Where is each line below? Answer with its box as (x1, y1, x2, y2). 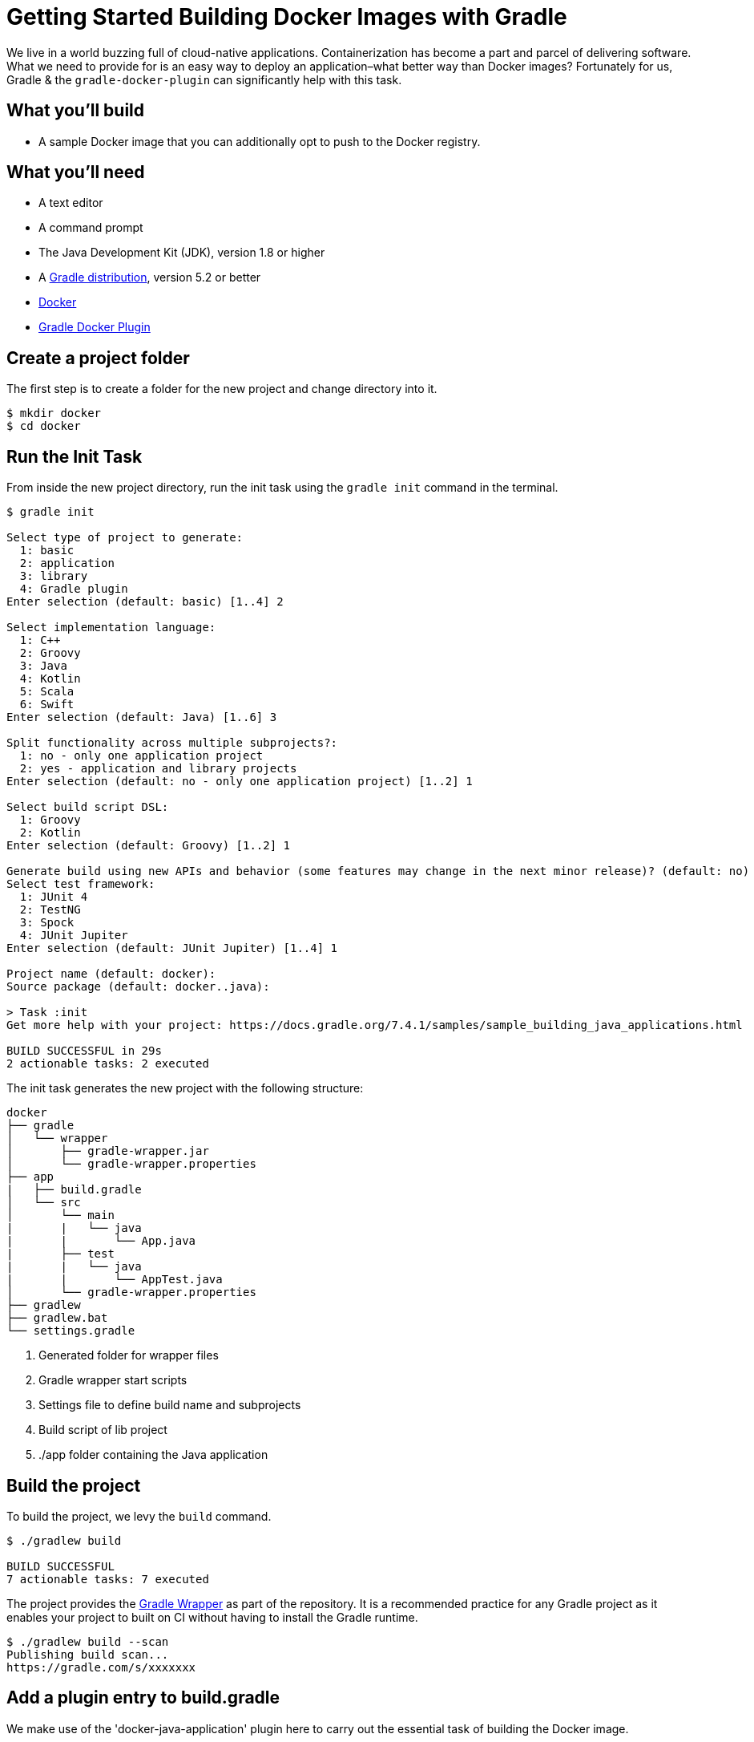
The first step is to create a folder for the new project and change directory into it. (6, 382, 437, 396)
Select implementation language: (6, 621, 216, 634)
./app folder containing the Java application (38, 1448, 268, 1462)
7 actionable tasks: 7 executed (6, 1572, 209, 1586)
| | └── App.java (6, 1234, 196, 1248)
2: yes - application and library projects (19, 762, 297, 776)
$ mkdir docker (6, 407, 102, 420)
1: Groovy (19, 813, 81, 827)
